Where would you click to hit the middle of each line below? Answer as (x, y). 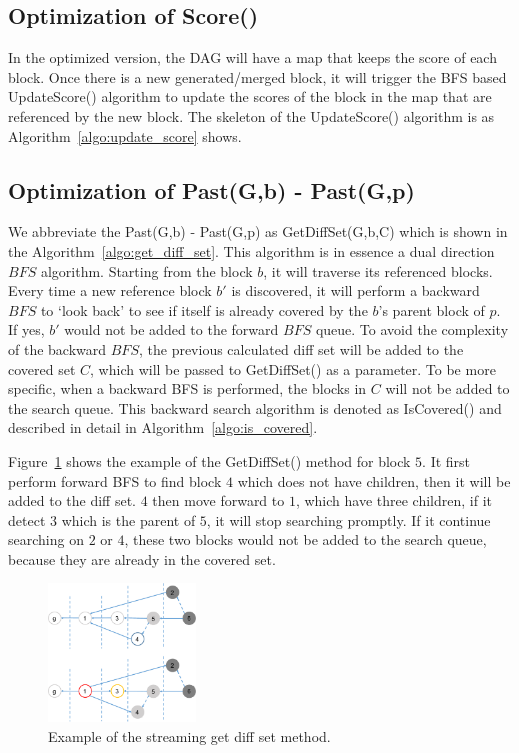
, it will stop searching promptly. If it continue (348, 519)
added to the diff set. (72, 500)
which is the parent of (128, 519)
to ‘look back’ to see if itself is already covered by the (204, 309)
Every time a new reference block (110, 290)
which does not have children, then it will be (374, 480)
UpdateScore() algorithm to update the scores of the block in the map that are (250, 96)
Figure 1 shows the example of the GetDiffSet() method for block (209, 460)
